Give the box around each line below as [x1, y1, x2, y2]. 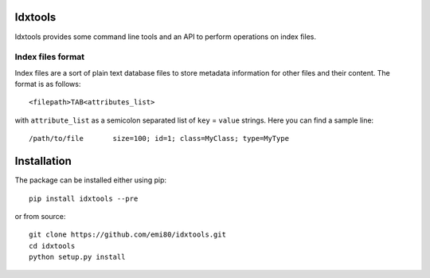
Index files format [14, 52, 85, 63]
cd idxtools [29, 241, 76, 250]
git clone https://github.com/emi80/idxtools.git [29, 230, 227, 239]
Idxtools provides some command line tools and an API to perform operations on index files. [14, 32, 316, 41]
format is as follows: [14, 80, 81, 89]
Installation [14, 155, 72, 168]
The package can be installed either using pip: [14, 175, 167, 185]
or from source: [14, 211, 66, 221]
